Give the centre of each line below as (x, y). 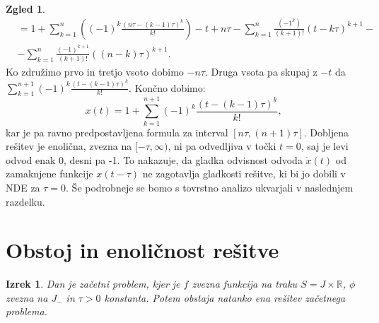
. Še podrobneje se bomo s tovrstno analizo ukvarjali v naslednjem (210, 187)
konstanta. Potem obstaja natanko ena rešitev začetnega (225, 297)
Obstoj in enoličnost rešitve (142, 250)
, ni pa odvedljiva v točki (222, 146)
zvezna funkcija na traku (245, 284)
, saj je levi (325, 146)
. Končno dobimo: (167, 87)
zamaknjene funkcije (49, 174)
